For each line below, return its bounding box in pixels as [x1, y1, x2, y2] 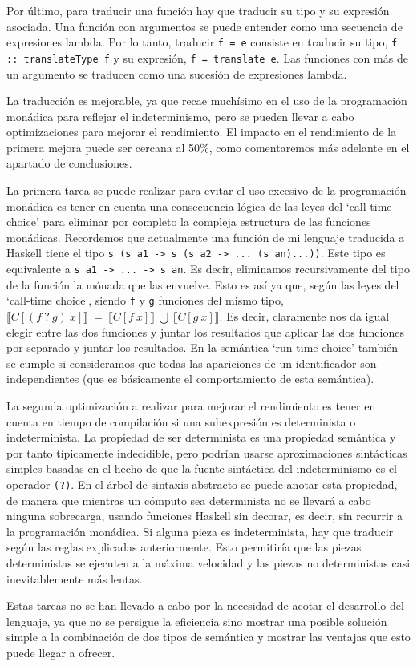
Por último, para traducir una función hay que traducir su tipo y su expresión [6, 2, 390, 18]
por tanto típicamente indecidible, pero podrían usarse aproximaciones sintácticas [6, 444, 407, 461]
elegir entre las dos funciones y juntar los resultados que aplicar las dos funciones [6, 323, 404, 340]
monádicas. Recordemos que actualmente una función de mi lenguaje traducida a [6, 228, 405, 245]
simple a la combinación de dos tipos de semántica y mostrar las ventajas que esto [6, 628, 411, 645]
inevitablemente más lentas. [6, 570, 143, 587]
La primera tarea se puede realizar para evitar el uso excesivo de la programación [6, 182, 407, 199]
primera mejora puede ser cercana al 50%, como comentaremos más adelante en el [6, 139, 410, 155]
